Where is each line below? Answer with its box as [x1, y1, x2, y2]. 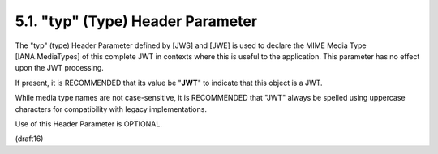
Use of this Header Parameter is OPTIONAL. [15, 118, 162, 129]
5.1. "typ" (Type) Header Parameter [15, 12, 258, 30]
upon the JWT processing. [15, 63, 105, 73]
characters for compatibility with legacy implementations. [15, 104, 207, 113]
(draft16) [15, 134, 44, 143]
